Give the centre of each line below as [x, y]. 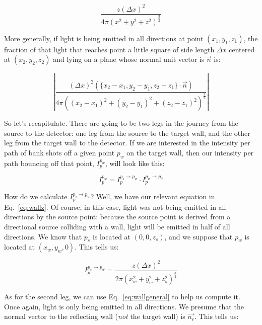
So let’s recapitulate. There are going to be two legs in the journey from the [121, 123]
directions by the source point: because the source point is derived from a [117, 217]
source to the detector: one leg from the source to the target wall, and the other [127, 133]
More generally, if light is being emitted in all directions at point [104, 38]
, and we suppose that [199, 236]
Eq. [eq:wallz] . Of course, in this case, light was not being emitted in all [115, 207]
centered [242, 49]
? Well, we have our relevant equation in [153, 196]
